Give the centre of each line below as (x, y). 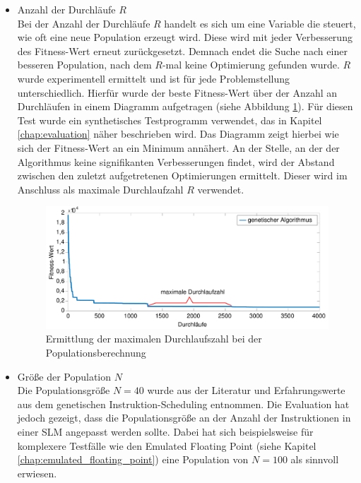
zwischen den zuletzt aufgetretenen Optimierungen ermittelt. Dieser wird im (182, 175)
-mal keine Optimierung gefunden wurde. (251, 65)
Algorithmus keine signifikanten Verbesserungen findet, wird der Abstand (176, 161)
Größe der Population (64, 376)
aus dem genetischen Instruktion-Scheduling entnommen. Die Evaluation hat (183, 404)
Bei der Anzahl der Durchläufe (84, 23)
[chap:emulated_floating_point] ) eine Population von (133, 459)
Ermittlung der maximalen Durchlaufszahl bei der (154, 339)
